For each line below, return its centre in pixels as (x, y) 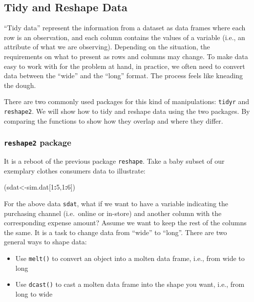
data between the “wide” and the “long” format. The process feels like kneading (124, 75)
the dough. (20, 85)
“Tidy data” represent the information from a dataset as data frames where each (125, 28)
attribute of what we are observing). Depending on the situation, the (107, 47)
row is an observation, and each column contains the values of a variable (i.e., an (125, 37)
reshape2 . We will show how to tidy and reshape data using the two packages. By (127, 111)
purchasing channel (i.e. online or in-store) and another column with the (113, 213)
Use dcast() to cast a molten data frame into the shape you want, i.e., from (130, 284)
